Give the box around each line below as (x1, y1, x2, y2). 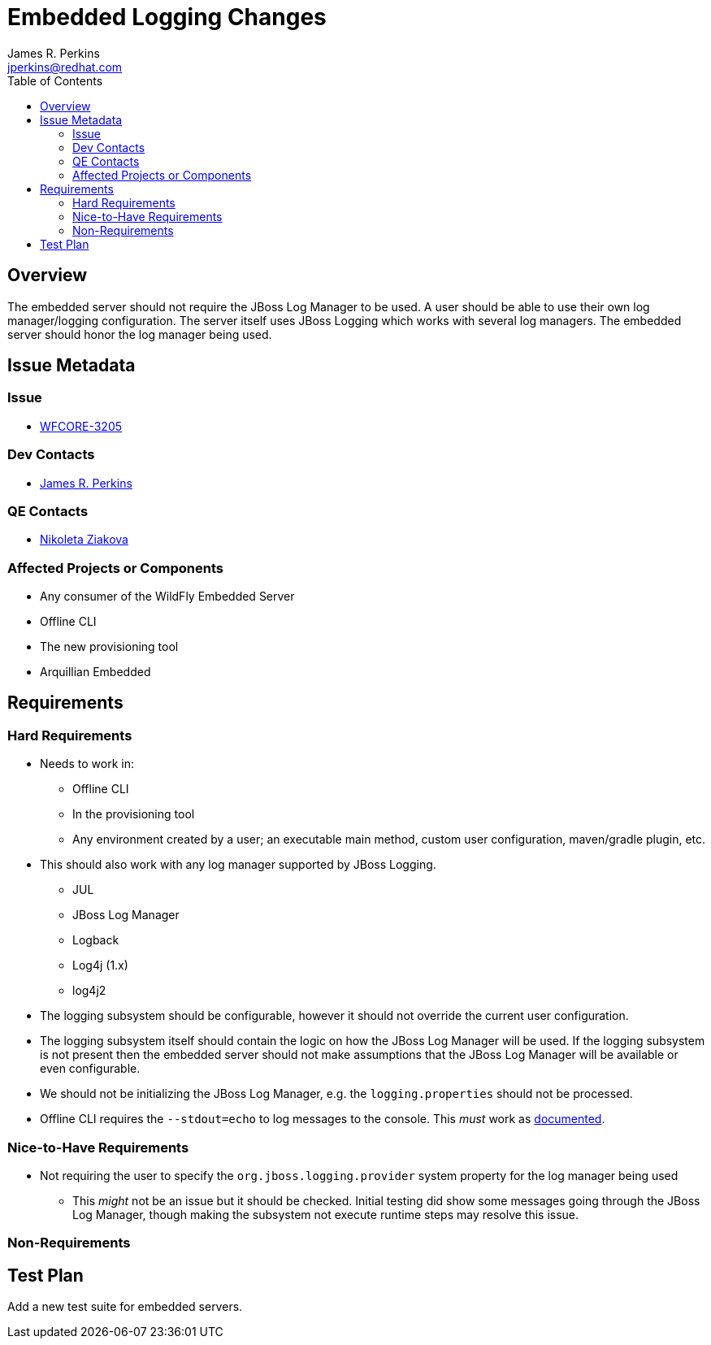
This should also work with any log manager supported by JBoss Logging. (40, 857, 436, 872)
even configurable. (40, 1061, 141, 1076)
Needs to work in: (40, 757, 134, 771)
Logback (72, 933, 119, 948)
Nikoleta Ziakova (40, 532, 128, 547)
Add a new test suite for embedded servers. (7, 1299, 243, 1314)
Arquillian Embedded (40, 665, 151, 679)
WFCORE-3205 (40, 419, 123, 433)
